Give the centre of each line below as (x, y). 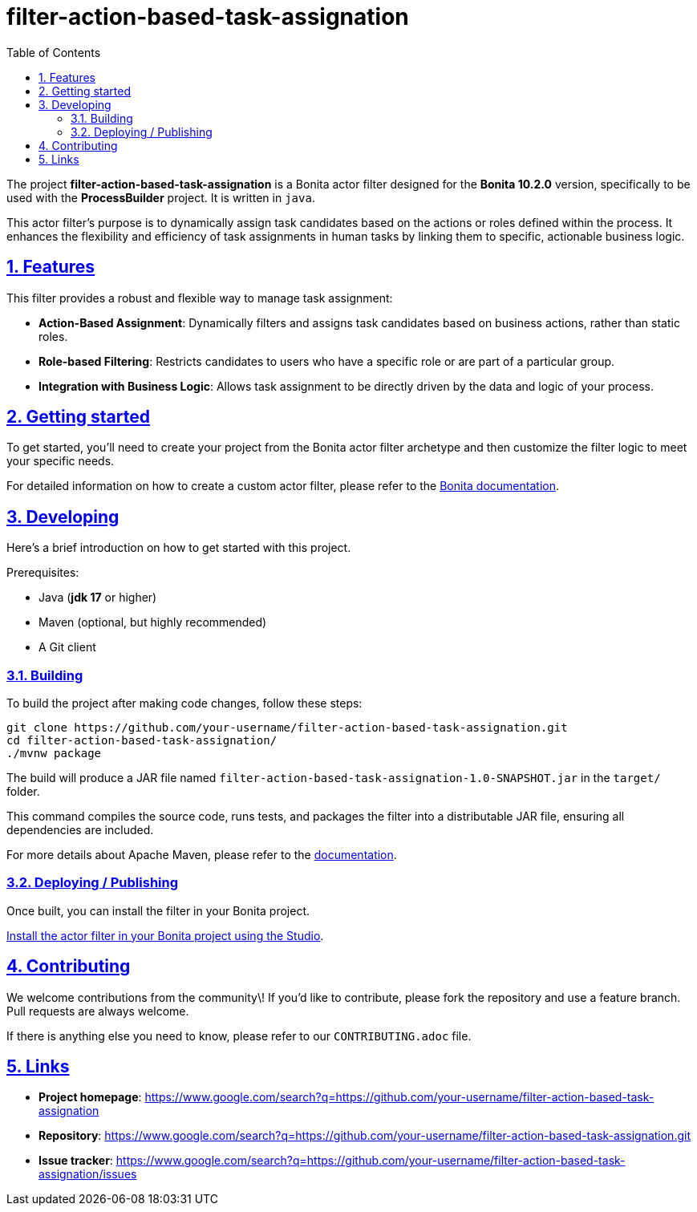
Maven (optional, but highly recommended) (153, 622)
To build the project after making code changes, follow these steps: (184, 703)
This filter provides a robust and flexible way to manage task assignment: (200, 298)
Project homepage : (90, 1097)
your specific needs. (61, 461)
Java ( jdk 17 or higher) (98, 598)
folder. (23, 792)
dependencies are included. (80, 830)
